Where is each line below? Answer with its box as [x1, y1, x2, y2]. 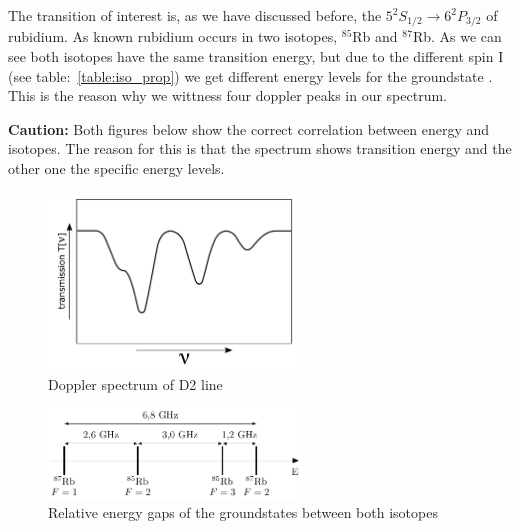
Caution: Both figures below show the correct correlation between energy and [8, 118, 490, 139]
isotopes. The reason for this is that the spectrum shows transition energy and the [8, 138, 512, 159]
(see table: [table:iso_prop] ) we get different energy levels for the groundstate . [8, 65, 493, 86]
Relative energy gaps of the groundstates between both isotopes [48, 502, 438, 523]
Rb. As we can [412, 26, 502, 47]
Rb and [352, 26, 398, 47]
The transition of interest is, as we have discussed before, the [8, 5, 382, 25]
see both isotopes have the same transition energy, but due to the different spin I [8, 46, 504, 67]
